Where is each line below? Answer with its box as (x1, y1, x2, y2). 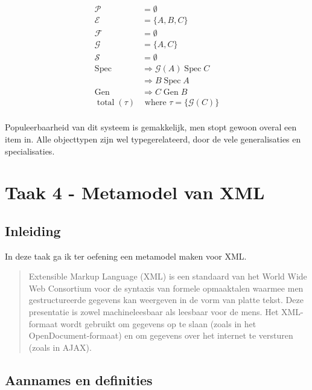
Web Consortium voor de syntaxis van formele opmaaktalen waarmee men (28, 281, 304, 294)
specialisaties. (5, 144, 55, 157)
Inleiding (5, 221, 61, 240)
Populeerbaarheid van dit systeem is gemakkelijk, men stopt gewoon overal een (5, 121, 297, 133)
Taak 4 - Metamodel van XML (5, 180, 265, 205)
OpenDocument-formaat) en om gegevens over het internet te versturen (28, 329, 293, 342)
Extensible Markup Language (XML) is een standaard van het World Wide (28, 270, 307, 283)
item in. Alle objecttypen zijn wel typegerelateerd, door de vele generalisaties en (5, 132, 301, 145)
